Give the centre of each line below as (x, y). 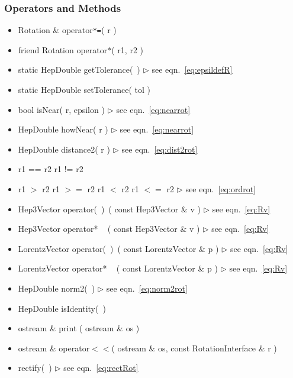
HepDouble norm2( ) (57, 288)
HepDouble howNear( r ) (63, 129)
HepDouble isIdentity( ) (62, 308)
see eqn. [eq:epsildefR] (192, 70)
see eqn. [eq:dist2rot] (160, 149)
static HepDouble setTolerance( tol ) (84, 90)
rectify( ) (35, 368)
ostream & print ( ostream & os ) (79, 328)
